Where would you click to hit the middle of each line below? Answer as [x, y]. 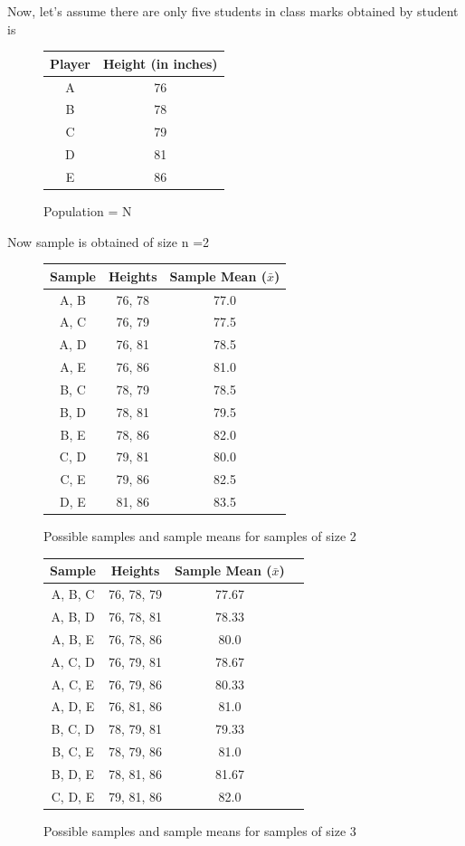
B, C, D [73, 729]
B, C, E [73, 751]
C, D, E [73, 796]
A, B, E [73, 638]
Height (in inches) [160, 63]
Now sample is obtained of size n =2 [109, 241]
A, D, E [73, 706]
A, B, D [73, 616]
